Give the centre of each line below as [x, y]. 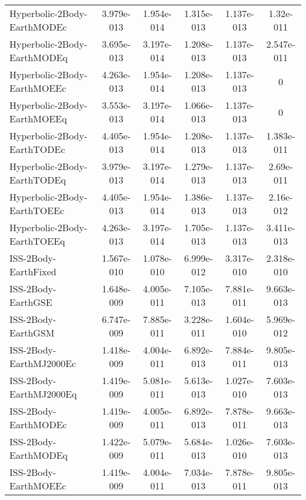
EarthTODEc [37, 149]
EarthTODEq [38, 180]
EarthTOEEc [37, 210]
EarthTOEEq [37, 241]
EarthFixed [33, 271]
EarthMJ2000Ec [43, 363]
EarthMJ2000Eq [43, 394]
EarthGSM [32, 333]
